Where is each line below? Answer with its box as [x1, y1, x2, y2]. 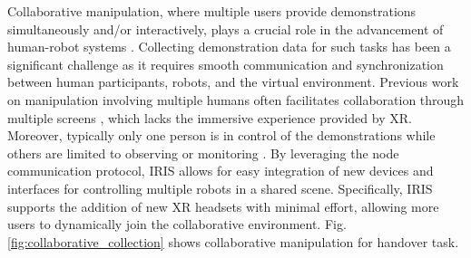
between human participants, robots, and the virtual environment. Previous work [7, 72, 459, 91]
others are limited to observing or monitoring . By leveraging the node [7, 143, 399, 162]
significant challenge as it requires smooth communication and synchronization [7, 54, 444, 73]
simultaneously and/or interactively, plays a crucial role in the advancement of [7, 19, 444, 38]
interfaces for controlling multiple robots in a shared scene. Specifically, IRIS [7, 178, 433, 197]
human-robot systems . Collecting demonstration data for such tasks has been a [7, 37, 451, 56]
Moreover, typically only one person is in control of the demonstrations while [7, 126, 436, 145]
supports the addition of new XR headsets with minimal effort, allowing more [7, 196, 439, 215]
